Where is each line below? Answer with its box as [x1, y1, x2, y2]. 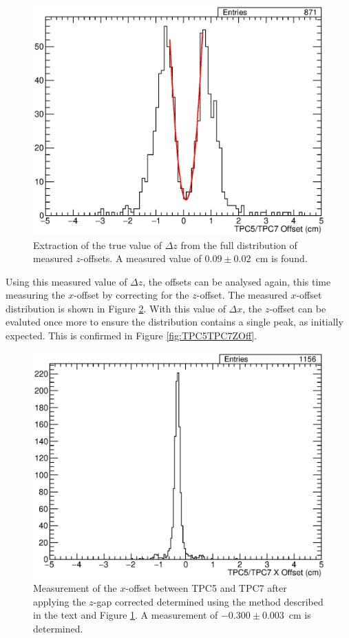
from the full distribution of [180, 237, 297, 252]
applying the [33, 594, 86, 608]
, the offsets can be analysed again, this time [142, 274, 331, 288]
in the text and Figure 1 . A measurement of [33, 608, 218, 622]
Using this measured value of [6, 274, 127, 288]
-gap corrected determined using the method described [93, 594, 324, 608]
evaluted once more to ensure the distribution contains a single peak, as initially [6, 315, 343, 329]
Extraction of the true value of [33, 237, 162, 252]
